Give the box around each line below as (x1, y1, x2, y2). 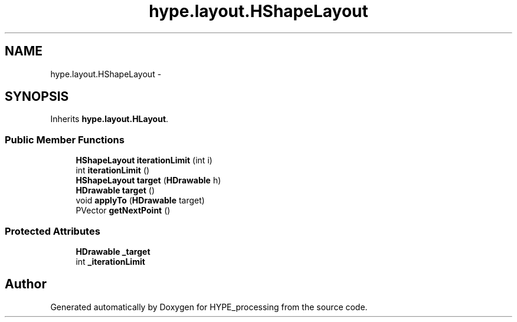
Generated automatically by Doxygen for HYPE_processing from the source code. (50, 301, 368, 312)
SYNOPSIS (5, 89, 69, 104)
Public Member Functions (5, 133, 125, 146)
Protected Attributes (5, 225, 100, 237)
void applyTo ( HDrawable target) (76, 195, 205, 206)
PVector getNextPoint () (76, 205, 171, 216)
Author (5, 277, 47, 292)
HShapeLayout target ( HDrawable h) (76, 175, 221, 186)
